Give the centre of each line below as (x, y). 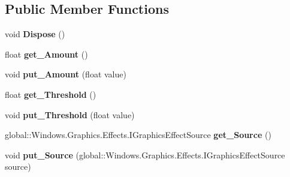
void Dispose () (35, 34)
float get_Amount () (46, 54)
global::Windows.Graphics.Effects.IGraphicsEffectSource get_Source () (138, 135)
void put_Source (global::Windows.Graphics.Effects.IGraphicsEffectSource (145, 154)
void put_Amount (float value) (66, 74)
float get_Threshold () (51, 94)
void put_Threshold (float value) (70, 114)
